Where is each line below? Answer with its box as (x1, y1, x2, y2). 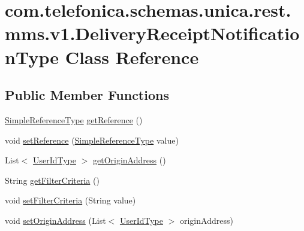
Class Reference (65, 44, 199, 69)
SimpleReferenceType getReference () (5, 113, 143, 126)
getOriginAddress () (93, 154, 166, 166)
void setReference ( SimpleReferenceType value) (5, 133, 179, 146)
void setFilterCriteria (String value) (5, 194, 136, 206)
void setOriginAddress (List (5, 214, 106, 226)
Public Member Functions (5, 86, 169, 104)
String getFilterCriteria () (5, 174, 100, 186)
